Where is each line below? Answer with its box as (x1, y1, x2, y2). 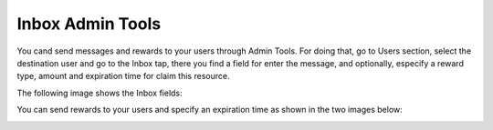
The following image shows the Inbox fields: (16, 87, 183, 98)
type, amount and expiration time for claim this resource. (16, 71, 230, 82)
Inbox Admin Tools (16, 14, 162, 34)
